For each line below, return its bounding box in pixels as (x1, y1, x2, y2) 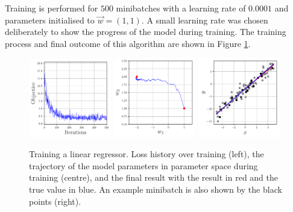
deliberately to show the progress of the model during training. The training (5, 25, 286, 38)
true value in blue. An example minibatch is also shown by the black (29, 183, 282, 196)
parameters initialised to (5, 13, 95, 26)
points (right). (29, 195, 81, 207)
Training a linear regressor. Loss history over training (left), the (29, 148, 264, 160)
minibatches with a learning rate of (116, 2, 246, 14)
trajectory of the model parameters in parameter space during (29, 159, 258, 172)
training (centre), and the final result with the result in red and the (29, 171, 278, 184)
